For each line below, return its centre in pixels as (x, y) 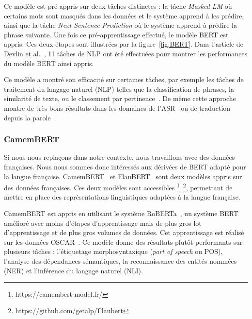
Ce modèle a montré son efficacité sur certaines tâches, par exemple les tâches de (124, 79)
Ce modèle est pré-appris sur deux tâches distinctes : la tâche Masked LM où (118, 6)
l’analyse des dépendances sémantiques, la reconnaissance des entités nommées (120, 260)
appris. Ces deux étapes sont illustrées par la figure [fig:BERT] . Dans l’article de (124, 44)
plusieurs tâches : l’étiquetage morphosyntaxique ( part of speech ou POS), (113, 251)
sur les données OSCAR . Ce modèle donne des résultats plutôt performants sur (123, 242)
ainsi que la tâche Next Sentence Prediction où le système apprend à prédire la (120, 25)
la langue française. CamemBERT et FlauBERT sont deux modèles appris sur (123, 176)
